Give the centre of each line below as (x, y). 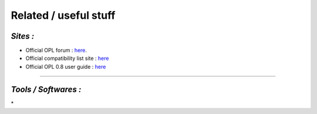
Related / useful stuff (63, 15)
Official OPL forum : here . (56, 51)
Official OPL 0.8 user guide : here (66, 66)
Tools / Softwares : (46, 89)
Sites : (23, 36)
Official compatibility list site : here (67, 58)
